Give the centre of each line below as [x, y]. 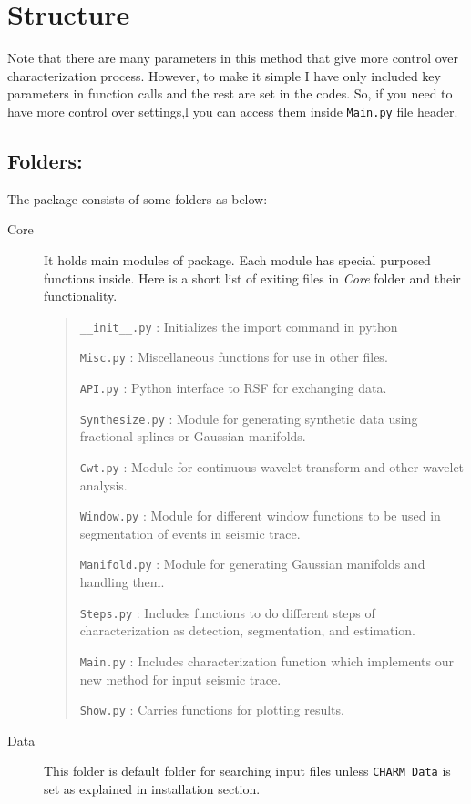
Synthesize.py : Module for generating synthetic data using [249, 418]
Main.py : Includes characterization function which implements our [266, 660]
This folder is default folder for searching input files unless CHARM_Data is [247, 771]
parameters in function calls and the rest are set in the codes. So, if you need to [230, 93]
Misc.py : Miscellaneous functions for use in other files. [234, 357]
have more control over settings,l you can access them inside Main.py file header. [233, 111]
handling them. [122, 582]
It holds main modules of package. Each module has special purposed [237, 259]
